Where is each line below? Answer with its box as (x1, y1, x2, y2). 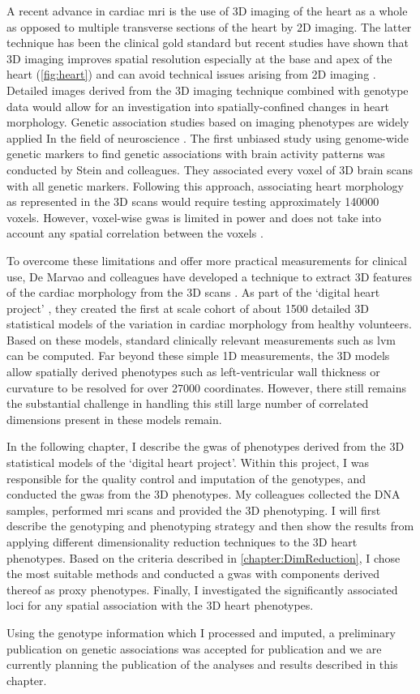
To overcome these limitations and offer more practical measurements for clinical (6, 251, 407, 268)
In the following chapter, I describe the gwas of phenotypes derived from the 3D (6, 438, 405, 455)
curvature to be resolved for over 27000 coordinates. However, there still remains (6, 379, 406, 396)
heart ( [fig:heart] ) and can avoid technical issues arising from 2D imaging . (6, 66, 376, 83)
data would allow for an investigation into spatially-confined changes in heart (6, 97, 390, 114)
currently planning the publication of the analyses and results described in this (6, 656, 398, 673)
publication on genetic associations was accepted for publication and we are (6, 640, 382, 657)
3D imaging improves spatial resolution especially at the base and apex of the (6, 49, 392, 66)
